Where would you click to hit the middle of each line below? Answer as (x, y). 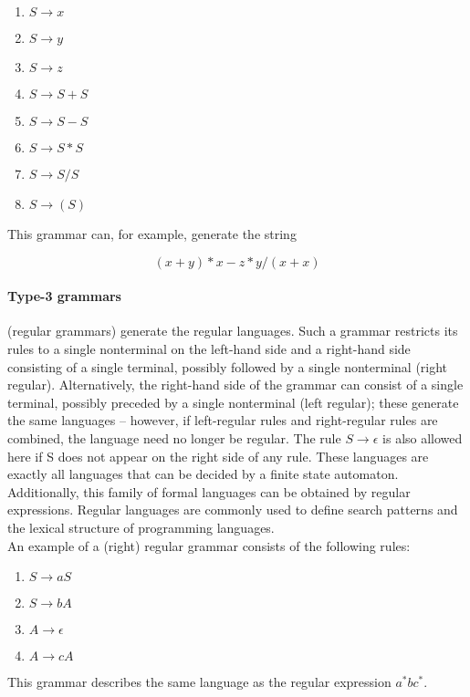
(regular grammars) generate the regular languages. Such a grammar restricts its (233, 331)
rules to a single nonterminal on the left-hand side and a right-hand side (209, 348)
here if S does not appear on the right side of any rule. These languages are (218, 456)
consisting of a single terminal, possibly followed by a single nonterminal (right (228, 366)
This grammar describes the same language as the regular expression (199, 682)
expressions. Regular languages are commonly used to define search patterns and (233, 510)
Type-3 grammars (64, 296)
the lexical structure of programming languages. (141, 527)
